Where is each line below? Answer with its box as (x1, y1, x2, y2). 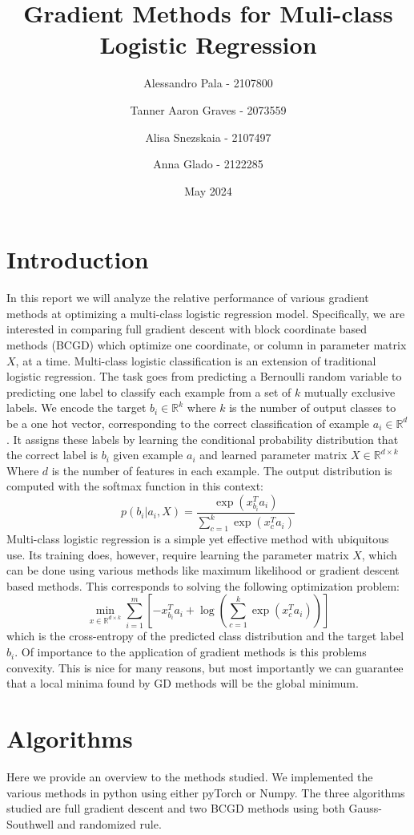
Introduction (6, 243, 149, 276)
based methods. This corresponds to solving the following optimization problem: (6, 577, 400, 594)
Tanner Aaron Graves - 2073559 (130, 101, 287, 118)
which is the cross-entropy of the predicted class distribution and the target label (6, 627, 404, 644)
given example (113, 446, 183, 463)
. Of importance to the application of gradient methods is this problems (14, 643, 367, 660)
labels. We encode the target (6, 399, 147, 416)
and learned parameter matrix (199, 446, 348, 463)
